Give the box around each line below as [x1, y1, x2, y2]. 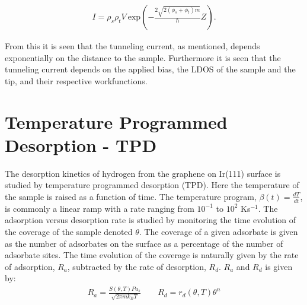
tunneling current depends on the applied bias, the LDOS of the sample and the [5, 63, 296, 75]
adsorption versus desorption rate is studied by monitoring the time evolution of [5, 214, 296, 226]
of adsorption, [5, 260, 55, 272]
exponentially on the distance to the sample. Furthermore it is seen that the [5, 51, 281, 63]
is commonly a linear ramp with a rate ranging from [5, 202, 194, 214]
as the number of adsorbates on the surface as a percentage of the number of [5, 237, 283, 249]
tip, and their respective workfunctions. [5, 74, 148, 87]
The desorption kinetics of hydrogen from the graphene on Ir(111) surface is [5, 167, 281, 179]
